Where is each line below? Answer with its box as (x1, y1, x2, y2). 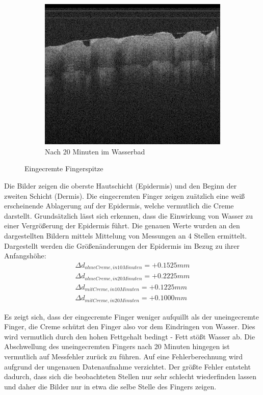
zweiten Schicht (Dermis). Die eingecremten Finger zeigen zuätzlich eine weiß (4, 190, 245, 201)
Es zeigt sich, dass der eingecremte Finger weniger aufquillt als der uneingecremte (4, 311, 259, 322)
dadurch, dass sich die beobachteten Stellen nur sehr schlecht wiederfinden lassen (4, 371, 256, 382)
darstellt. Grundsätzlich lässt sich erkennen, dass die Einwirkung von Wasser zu (4, 210, 253, 221)
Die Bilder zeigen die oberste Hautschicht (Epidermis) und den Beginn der (4, 180, 237, 191)
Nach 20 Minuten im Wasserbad (45, 146, 145, 156)
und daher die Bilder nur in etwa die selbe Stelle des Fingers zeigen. (4, 381, 217, 391)
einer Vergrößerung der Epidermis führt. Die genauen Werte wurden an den (4, 220, 240, 231)
